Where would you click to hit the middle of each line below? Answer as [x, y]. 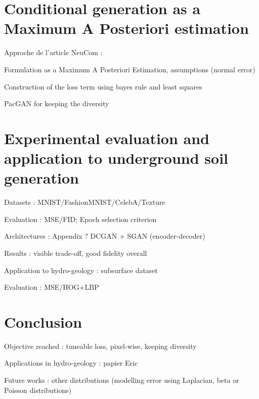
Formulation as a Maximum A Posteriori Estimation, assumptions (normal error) [130, 69]
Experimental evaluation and [107, 138]
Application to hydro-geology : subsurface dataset [81, 270]
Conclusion [43, 321]
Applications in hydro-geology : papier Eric [71, 363]
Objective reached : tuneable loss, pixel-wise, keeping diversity [100, 346]
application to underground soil [116, 158]
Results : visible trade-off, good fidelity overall [76, 253]
